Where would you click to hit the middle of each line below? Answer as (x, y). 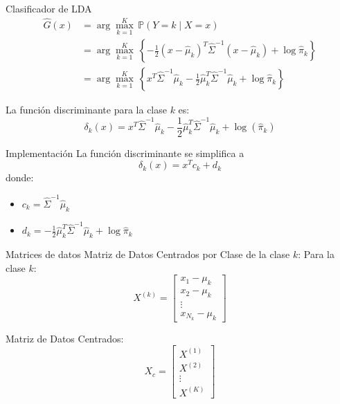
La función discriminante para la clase (86, 110)
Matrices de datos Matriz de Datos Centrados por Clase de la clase (148, 254)
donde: (20, 177)
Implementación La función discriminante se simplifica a (125, 153)
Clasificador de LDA (49, 8)
